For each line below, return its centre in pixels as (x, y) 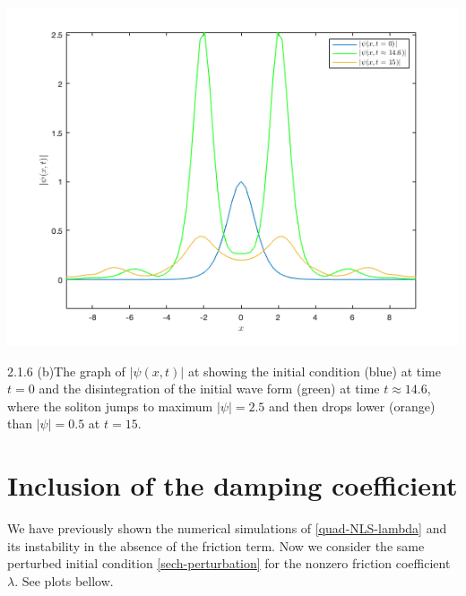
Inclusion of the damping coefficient (233, 485)
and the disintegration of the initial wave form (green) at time (209, 389)
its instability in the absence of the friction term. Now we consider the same (216, 545)
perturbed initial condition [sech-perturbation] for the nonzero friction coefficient (229, 563)
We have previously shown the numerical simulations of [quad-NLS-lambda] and (227, 528)
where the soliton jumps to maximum (110, 406)
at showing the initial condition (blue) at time (314, 371)
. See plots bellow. (64, 580)
